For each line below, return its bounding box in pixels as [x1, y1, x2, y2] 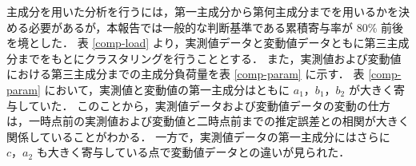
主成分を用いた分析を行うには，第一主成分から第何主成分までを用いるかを [6, 3, 398, 19]
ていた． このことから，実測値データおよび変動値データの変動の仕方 [28, 97, 390, 113]
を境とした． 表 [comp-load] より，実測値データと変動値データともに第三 [6, 34, 387, 51]
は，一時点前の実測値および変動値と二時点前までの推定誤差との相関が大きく [6, 113, 410, 129]
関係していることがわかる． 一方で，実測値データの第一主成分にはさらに [6, 128, 390, 144]
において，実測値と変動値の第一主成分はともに [44, 81, 290, 97]
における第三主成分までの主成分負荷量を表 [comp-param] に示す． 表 [6, 65, 365, 82]
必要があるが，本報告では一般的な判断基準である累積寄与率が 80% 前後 [28, 18, 404, 35]
